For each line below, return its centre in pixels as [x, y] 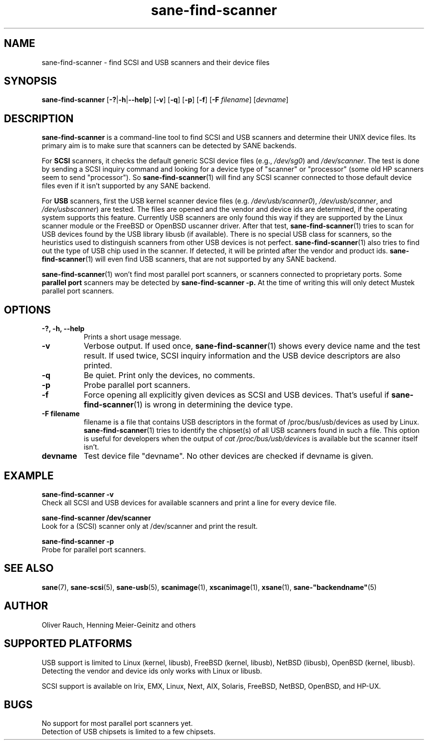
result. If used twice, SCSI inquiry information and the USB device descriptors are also [242, 356]
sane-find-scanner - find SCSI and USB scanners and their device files [156, 62]
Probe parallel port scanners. [137, 385]
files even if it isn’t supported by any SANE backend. [126, 186]
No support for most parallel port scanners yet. [117, 723]
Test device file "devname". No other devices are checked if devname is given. [228, 456]
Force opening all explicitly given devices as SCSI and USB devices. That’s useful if [236, 395]
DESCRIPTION [39, 118]
